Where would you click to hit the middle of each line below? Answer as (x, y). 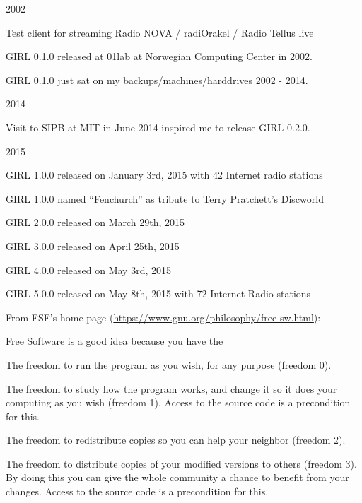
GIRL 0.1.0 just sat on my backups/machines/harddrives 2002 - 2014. (157, 79)
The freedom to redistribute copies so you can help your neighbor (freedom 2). (176, 440)
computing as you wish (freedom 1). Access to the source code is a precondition (178, 402)
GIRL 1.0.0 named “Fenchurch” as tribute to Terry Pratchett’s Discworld (165, 198)
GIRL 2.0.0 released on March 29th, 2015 (95, 222)
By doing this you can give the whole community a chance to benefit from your (177, 477)
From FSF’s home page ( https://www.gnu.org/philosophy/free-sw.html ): (163, 317)
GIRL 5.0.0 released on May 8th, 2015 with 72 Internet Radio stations (158, 294)
